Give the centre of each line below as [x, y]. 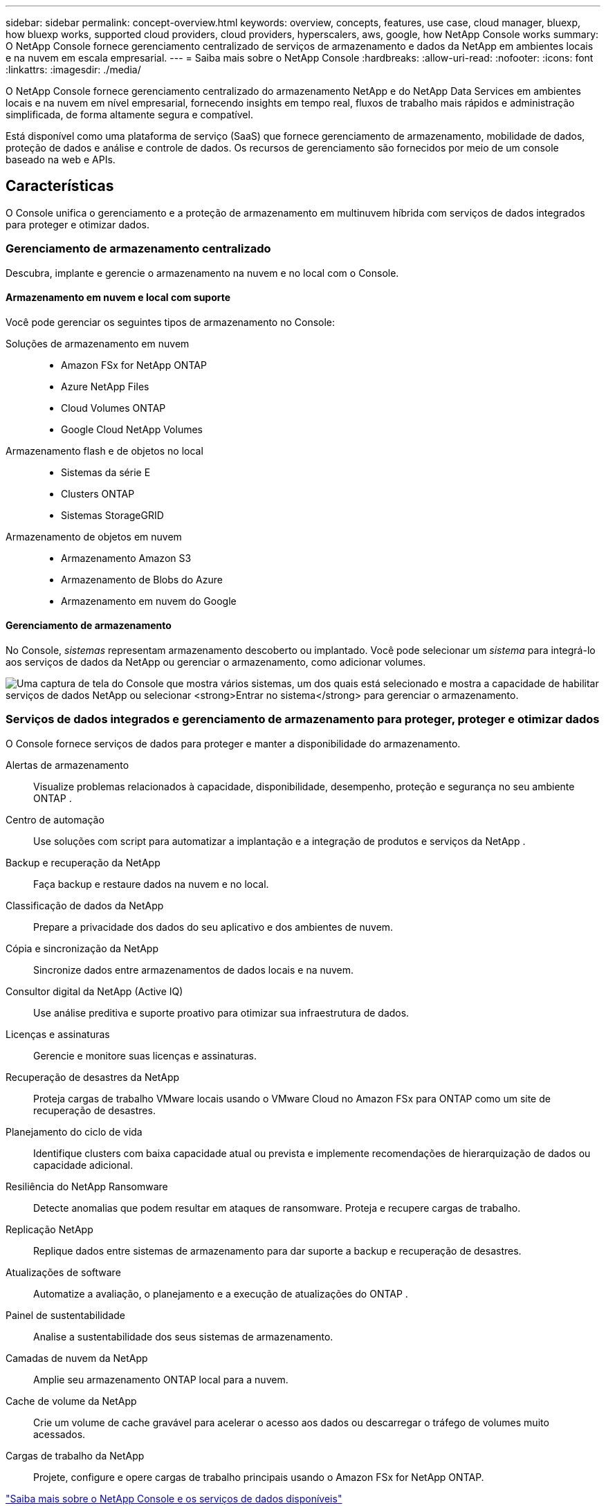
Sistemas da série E [106, 472]
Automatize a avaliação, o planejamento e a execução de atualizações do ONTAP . [221, 1293]
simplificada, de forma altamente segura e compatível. [129, 115]
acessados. [59, 1434]
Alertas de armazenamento [67, 765]
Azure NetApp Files [105, 386]
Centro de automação [55, 819]
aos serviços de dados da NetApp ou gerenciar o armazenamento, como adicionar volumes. [216, 662]
